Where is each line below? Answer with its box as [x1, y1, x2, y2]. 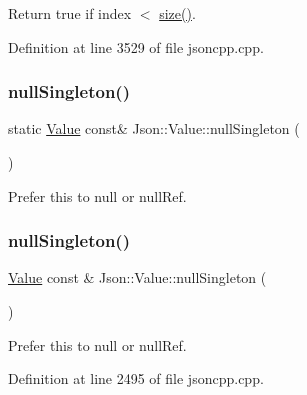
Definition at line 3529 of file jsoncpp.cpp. [8, 36, 264, 57]
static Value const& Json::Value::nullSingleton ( [8, 118, 300, 139]
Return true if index [8, 3, 132, 23]
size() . [159, 3, 196, 23]
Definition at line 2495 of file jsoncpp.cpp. [8, 368, 264, 389]
